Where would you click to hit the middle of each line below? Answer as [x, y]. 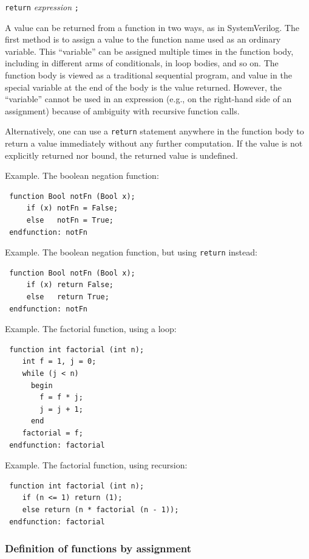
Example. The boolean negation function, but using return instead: [131, 252]
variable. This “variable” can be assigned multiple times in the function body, [149, 51]
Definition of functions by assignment [98, 548]
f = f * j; [61, 398]
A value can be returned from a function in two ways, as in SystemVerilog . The [152, 27]
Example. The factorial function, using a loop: [91, 329]
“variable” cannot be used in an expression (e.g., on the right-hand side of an [148, 99]
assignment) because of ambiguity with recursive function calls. [122, 110]
